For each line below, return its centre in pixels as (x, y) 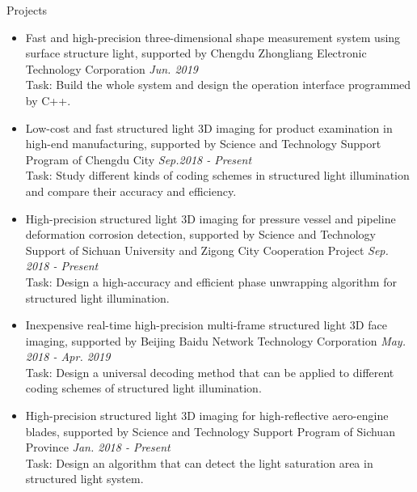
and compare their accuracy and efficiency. (131, 191)
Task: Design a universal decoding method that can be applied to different (210, 372)
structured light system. (84, 479)
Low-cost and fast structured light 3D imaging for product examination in (209, 127)
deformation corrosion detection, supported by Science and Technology (200, 234)
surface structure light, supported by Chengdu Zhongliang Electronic (196, 53)
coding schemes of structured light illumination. (143, 388)
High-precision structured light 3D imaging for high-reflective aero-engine (207, 416)
